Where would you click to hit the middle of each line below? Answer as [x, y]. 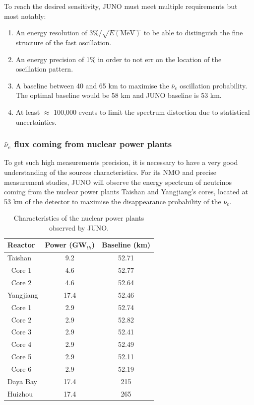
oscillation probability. [214, 85]
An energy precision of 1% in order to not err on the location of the [119, 59]
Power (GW [66, 245]
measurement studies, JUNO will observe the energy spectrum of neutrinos [118, 182]
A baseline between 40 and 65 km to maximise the [92, 85]
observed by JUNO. [79, 227]
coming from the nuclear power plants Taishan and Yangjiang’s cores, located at [126, 192]
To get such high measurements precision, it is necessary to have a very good [121, 162]
